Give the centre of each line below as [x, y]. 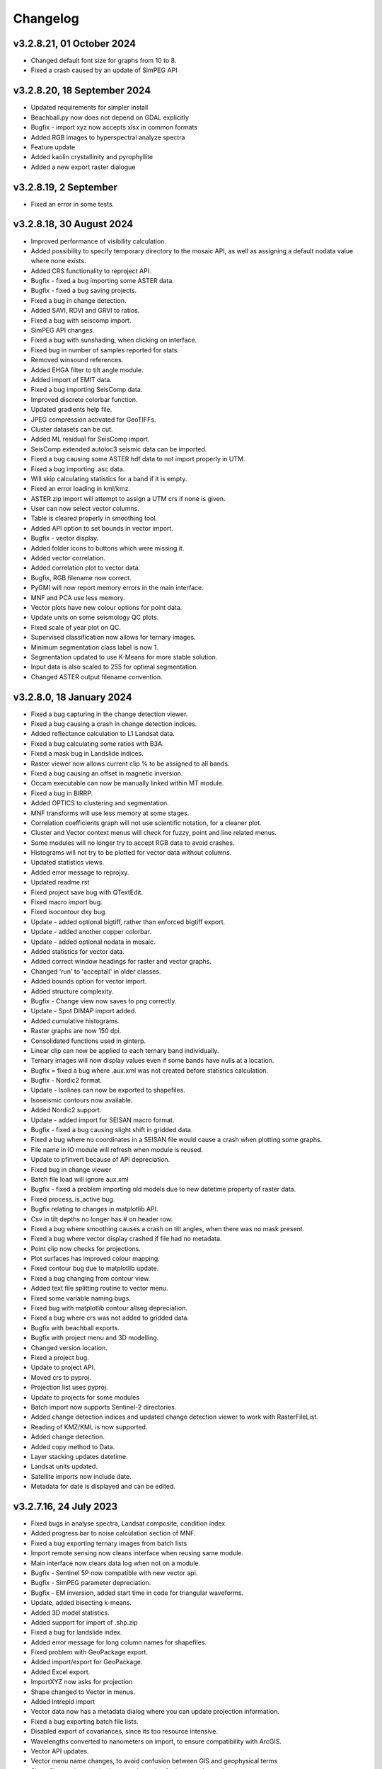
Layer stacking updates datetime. [79, 1456]
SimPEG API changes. [63, 330]
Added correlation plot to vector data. [86, 568]
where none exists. [58, 261]
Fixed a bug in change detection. [79, 300]
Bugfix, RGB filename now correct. [81, 577]
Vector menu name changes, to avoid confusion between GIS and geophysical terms [154, 1761]
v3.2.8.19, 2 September [65, 187]
